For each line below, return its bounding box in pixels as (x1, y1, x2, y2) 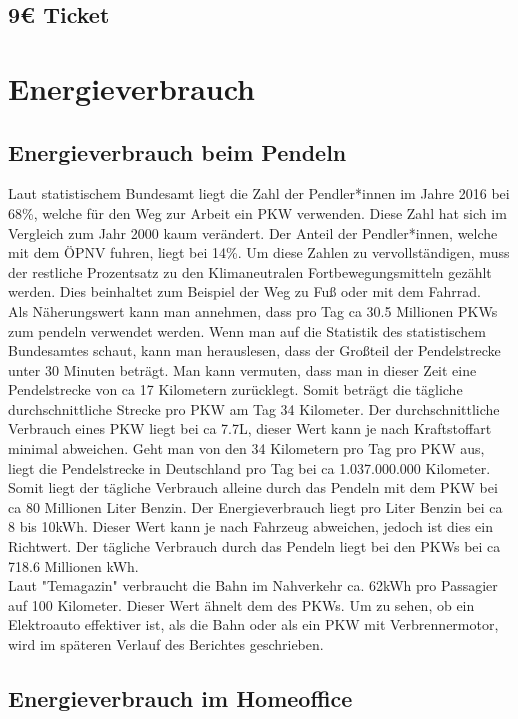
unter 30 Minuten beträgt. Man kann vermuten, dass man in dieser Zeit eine (8, 359, 477, 380)
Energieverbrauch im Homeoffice (8, 683, 353, 713)
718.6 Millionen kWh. (8, 555, 139, 576)
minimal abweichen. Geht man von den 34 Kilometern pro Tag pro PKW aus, (8, 438, 485, 459)
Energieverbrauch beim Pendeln (8, 136, 347, 167)
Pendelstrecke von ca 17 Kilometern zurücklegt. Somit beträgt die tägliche (8, 379, 463, 400)
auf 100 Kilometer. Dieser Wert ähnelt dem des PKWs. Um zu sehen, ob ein (8, 594, 475, 615)
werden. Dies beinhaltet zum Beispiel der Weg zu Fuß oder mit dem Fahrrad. (8, 281, 481, 302)
